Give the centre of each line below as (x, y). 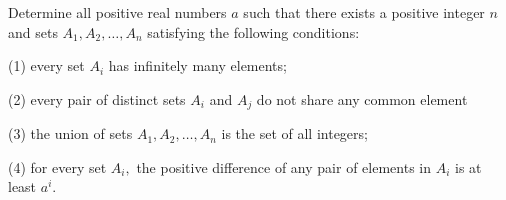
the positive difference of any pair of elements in (283, 166)
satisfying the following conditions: (253, 31)
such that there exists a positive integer (364, 12)
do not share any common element (362, 98)
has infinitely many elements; (197, 65)
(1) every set (46, 65)
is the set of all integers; (294, 133)
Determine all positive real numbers (117, 12)
